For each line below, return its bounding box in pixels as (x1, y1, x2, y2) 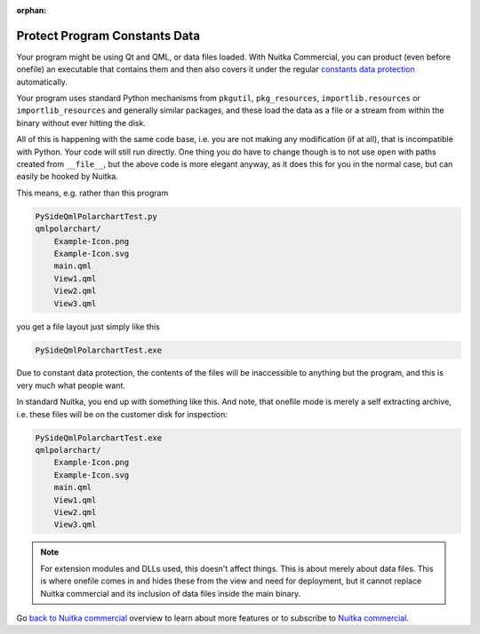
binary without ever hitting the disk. (16, 117, 147, 128)
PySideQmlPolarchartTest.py (35, 211, 157, 221)
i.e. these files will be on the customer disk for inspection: (16, 408, 228, 419)
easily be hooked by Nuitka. (16, 171, 119, 182)
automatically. (16, 76, 68, 87)
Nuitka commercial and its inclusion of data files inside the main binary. (40, 588, 301, 598)
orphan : (16, 5, 47, 15)
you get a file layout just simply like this (16, 321, 160, 332)
